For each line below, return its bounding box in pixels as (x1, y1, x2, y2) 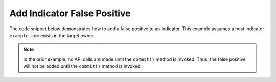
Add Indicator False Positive (9, 8, 131, 19)
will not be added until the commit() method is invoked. (23, 63, 142, 69)
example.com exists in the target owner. (9, 32, 95, 38)
